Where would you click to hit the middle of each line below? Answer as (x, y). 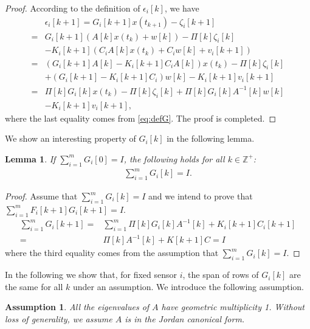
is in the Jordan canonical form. (185, 319)
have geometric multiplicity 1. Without (233, 307)
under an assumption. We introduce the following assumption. (188, 286)
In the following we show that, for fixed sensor (91, 275)
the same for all (34, 286)
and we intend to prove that (201, 196)
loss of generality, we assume (59, 319)
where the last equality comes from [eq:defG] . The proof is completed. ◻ (141, 118)
